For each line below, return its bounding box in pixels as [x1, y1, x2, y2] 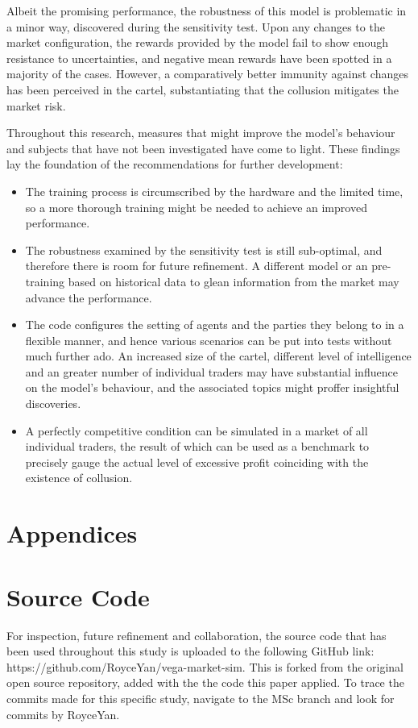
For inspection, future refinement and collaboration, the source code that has [6, 626, 387, 643]
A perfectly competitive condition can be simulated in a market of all [25, 422, 368, 439]
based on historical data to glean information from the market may [68, 272, 399, 289]
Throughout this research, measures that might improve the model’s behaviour [6, 124, 395, 141]
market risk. [6, 97, 66, 114]
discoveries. [25, 395, 81, 412]
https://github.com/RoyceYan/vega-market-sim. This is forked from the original [6, 658, 404, 675]
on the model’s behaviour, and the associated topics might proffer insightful [25, 379, 399, 396]
